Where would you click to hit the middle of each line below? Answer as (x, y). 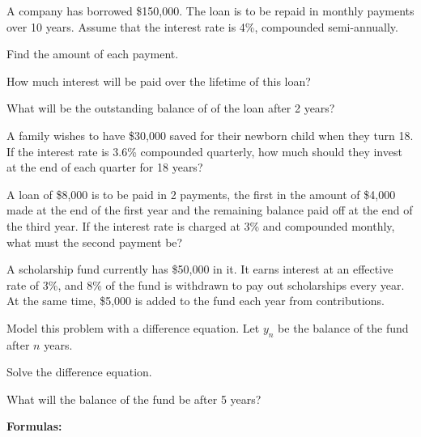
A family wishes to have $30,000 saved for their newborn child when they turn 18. (210, 135)
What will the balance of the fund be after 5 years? (134, 399)
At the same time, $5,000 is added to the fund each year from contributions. (196, 301)
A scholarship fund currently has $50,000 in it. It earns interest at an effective (200, 269)
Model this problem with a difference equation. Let (133, 327)
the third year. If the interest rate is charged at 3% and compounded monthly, (201, 225)
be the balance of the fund (343, 327)
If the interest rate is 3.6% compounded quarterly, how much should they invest (204, 151)
